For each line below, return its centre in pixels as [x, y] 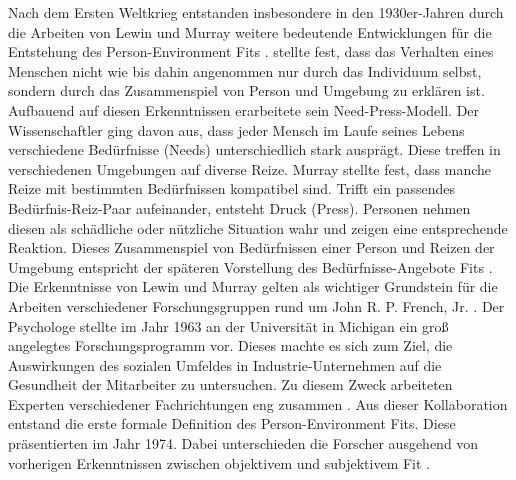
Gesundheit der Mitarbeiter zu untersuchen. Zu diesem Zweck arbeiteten [230, 384]
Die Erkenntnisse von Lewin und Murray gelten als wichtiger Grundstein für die [253, 286]
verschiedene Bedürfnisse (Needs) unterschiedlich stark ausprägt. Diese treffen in [254, 149]
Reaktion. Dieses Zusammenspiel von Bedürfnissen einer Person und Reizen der [251, 247]
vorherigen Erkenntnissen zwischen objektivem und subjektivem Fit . [219, 462]
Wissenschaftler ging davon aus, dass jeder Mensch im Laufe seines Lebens [236, 129]
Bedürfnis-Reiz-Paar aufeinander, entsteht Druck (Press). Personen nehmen [239, 207]
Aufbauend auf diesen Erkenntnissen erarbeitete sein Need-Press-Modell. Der [244, 109]
